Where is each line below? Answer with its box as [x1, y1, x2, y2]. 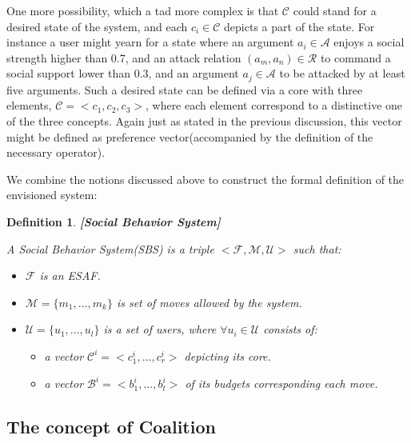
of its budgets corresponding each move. [185, 375, 378, 392]
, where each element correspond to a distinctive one [145, 97, 403, 114]
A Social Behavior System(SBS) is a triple [6, 240, 214, 257]
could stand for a [293, 2, 377, 18]
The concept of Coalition [6, 414, 216, 439]
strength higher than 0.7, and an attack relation [6, 49, 241, 66]
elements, [6, 97, 52, 114]
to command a [320, 49, 391, 66]
